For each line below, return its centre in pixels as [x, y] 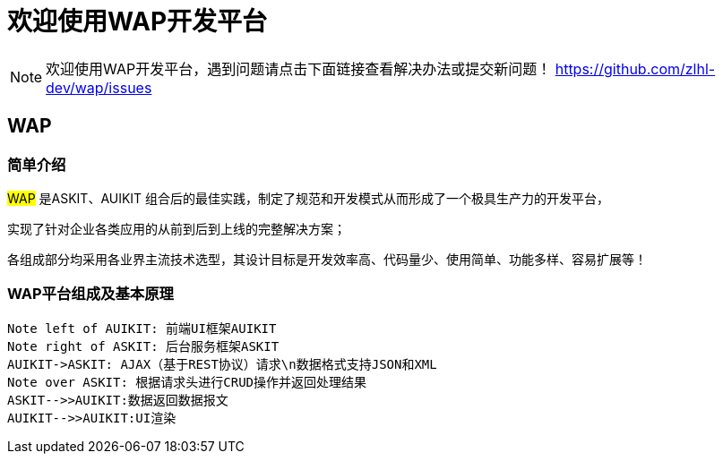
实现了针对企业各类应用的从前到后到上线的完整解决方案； [176, 228]
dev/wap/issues [99, 87]
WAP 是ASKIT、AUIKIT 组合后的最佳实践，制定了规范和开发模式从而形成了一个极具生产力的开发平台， [309, 198]
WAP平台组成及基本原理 [90, 294]
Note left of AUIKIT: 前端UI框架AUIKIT [142, 328]
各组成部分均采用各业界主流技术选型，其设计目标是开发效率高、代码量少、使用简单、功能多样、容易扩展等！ [327, 259]
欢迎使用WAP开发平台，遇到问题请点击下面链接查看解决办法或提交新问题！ [299, 68]
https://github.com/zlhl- [635, 68]
